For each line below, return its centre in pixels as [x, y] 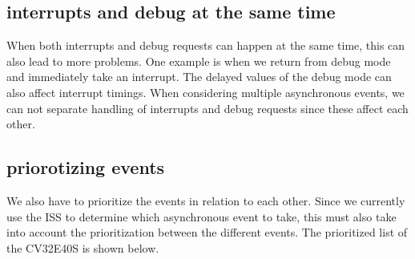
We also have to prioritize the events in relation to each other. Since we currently [206, 200]
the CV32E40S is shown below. [83, 247]
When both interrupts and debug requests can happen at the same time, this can [206, 45]
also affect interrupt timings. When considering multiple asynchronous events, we [205, 92]
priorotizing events [86, 167]
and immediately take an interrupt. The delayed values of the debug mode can [199, 77]
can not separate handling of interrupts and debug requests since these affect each [207, 108]
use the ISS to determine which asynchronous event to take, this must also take [201, 216]
